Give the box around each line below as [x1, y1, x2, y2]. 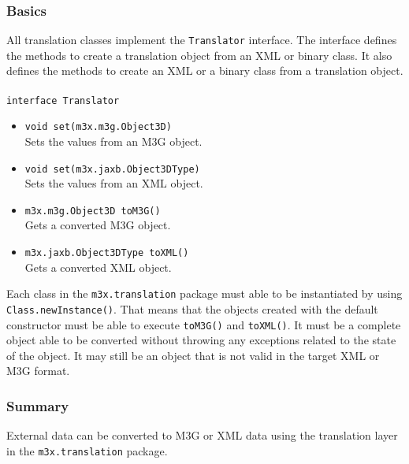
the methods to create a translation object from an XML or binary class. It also [6, 46, 392, 63]
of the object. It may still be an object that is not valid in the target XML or [6, 347, 380, 363]
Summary [6, 395, 69, 415]
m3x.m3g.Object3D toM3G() [24, 205, 161, 217]
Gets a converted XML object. [24, 258, 172, 275]
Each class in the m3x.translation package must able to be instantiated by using [6, 285, 403, 302]
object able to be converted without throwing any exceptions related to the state [6, 332, 396, 348]
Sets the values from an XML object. [24, 175, 203, 191]
